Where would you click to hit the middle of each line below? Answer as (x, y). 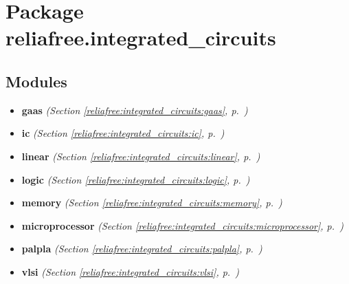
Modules (36, 81)
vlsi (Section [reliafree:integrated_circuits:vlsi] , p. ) (131, 271)
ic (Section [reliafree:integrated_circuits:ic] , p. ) (123, 133)
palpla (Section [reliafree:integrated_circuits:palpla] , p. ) (142, 249)
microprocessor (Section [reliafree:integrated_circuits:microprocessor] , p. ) (182, 225)
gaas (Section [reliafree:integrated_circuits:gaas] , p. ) (135, 110)
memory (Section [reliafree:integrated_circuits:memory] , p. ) (152, 203)
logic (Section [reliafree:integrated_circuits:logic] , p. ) (136, 179)
